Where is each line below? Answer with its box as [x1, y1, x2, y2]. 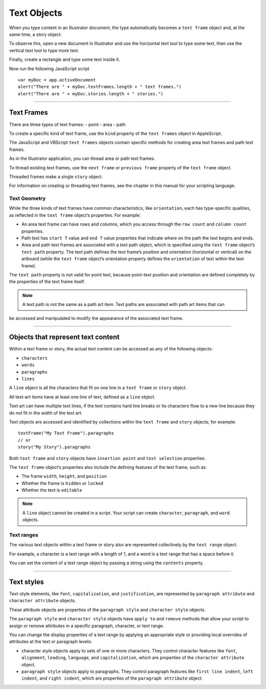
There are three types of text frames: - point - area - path [9, 121, 126, 127]
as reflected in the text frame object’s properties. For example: [9, 212, 141, 218]
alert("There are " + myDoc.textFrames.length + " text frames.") [18, 84, 182, 90]
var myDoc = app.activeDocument [18, 77, 96, 82]
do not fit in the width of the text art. [9, 410, 83, 416]
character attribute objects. [9, 598, 76, 604]
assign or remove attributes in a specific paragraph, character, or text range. [9, 622, 165, 629]
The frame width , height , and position [21, 473, 107, 479]
